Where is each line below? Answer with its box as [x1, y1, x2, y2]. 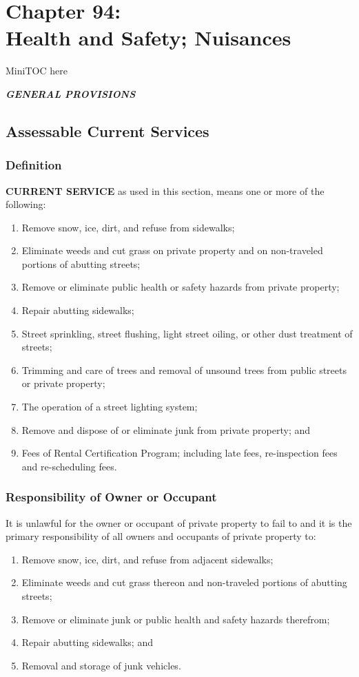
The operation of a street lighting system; [21, 399, 198, 414]
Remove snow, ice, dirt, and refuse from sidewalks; [21, 220, 235, 234]
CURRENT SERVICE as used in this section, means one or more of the [6, 183, 325, 198]
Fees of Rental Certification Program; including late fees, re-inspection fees [21, 446, 338, 460]
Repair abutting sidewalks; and [21, 635, 153, 649]
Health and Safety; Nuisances [6, 23, 291, 52]
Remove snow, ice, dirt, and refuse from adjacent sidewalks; [21, 552, 274, 566]
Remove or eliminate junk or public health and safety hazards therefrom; [21, 612, 330, 626]
